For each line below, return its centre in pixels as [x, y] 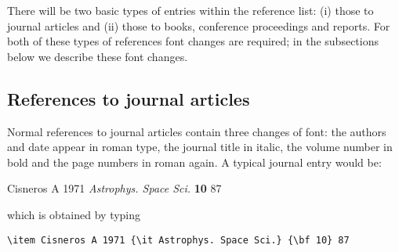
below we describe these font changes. [98, 56]
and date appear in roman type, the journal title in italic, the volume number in [200, 147]
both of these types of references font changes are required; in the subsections [193, 41]
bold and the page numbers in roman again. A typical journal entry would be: [194, 162]
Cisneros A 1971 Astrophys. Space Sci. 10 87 [114, 188]
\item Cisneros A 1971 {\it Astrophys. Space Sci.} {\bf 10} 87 [178, 240]
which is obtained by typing [74, 214]
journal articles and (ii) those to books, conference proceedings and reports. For [199, 25]
